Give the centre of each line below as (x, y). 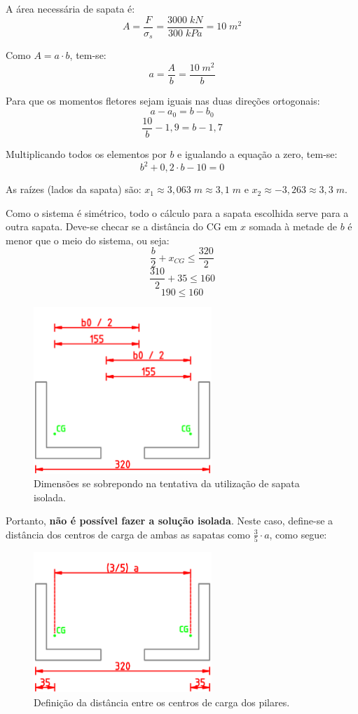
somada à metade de (293, 226)
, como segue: (298, 534)
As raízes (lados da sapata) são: (74, 189)
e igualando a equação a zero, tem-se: (257, 153)
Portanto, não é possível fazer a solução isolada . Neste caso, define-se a (170, 521)
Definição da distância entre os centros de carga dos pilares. (162, 702)
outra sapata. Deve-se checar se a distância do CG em (122, 226)
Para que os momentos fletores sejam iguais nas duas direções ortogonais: (163, 100)
